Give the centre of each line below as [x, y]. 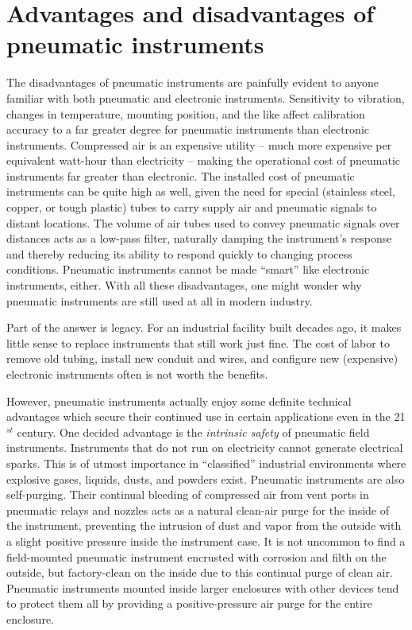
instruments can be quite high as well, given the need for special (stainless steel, [201, 191]
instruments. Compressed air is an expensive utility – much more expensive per [199, 144]
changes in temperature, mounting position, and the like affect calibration [186, 113]
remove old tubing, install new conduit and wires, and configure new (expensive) [202, 358]
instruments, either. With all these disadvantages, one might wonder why [184, 285]
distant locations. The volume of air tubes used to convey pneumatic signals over [203, 222]
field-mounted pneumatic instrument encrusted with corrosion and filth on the [196, 556]
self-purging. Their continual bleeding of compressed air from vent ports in [188, 494]
